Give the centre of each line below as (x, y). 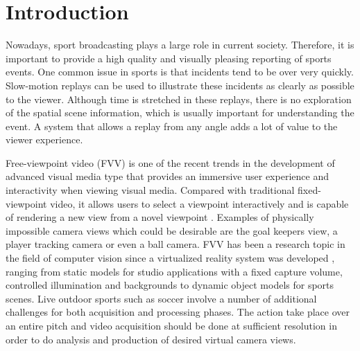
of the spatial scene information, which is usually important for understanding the (180, 112)
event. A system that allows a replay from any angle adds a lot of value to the (172, 126)
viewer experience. (44, 139)
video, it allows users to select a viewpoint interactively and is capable (199, 203)
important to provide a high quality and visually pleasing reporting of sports (169, 58)
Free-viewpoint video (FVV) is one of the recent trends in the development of (170, 162)
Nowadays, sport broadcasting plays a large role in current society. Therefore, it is (180, 45)
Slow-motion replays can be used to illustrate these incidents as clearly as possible (180, 85)
